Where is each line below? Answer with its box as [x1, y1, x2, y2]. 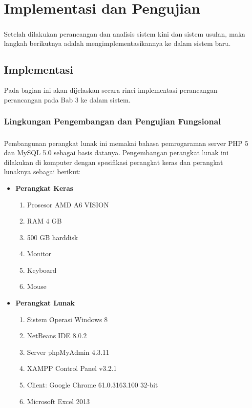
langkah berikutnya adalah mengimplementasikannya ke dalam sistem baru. [4, 38, 231, 48]
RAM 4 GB [27, 216, 62, 226]
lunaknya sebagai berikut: [4, 166, 81, 177]
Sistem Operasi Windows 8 [27, 314, 108, 324]
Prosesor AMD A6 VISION [27, 199, 109, 209]
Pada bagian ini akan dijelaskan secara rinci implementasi [4, 85, 177, 95]
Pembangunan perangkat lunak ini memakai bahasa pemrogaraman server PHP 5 [4, 138, 249, 148]
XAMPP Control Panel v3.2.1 [27, 363, 117, 373]
